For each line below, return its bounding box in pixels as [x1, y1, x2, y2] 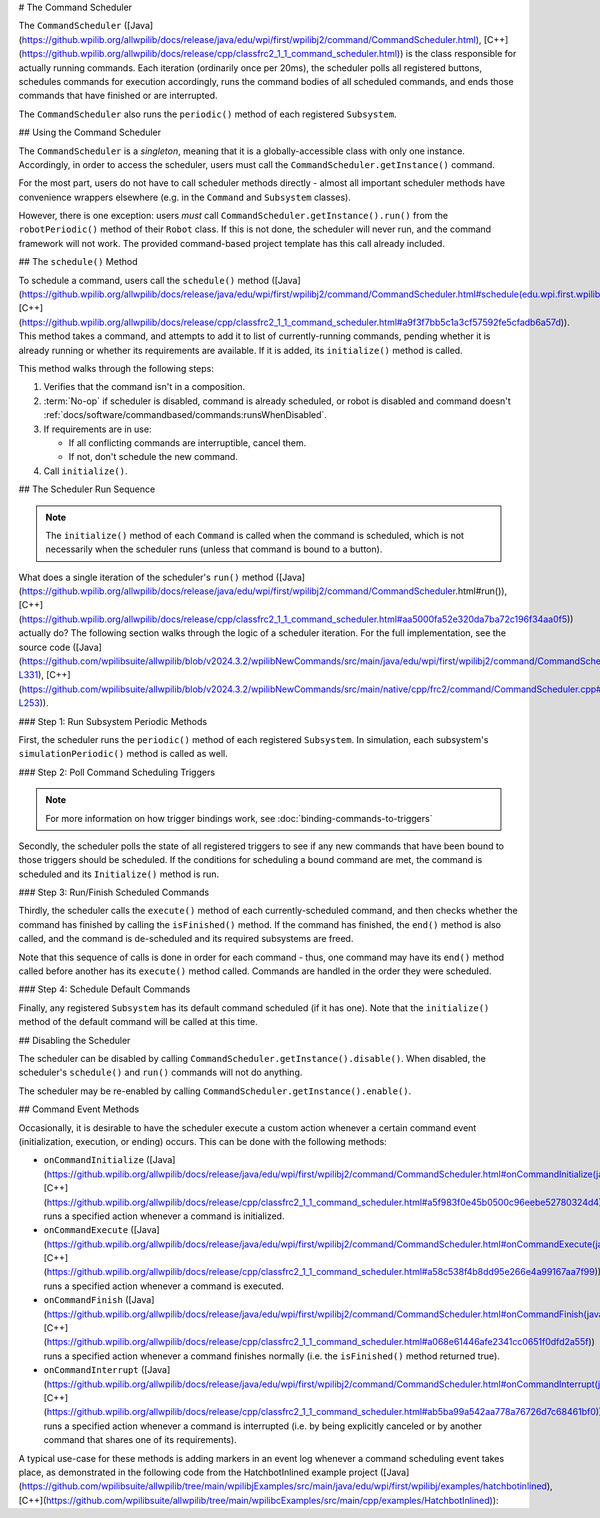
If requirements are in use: [43, 423, 152, 435]
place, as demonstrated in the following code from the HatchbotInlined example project [18, 1466, 379, 1478]
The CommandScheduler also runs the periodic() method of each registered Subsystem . [18, 108, 397, 120]
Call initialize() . [43, 465, 129, 477]
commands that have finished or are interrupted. [18, 90, 219, 102]
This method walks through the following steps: [18, 362, 214, 374]
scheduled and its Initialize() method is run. [18, 868, 220, 880]
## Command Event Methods [18, 1103, 140, 1115]
